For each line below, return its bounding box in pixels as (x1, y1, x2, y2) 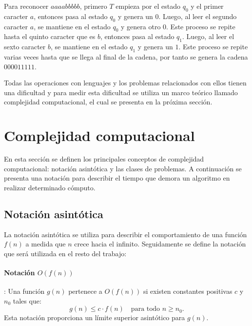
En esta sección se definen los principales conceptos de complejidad (4, 154, 204, 164)
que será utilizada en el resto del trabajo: (4, 248, 127, 258)
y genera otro (121, 21, 161, 31)
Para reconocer (4, 1, 49, 11)
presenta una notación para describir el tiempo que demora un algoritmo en (4, 173, 230, 183)
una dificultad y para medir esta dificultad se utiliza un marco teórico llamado (4, 87, 238, 97)
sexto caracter (4, 41, 46, 52)
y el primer (191, 1, 224, 11)
